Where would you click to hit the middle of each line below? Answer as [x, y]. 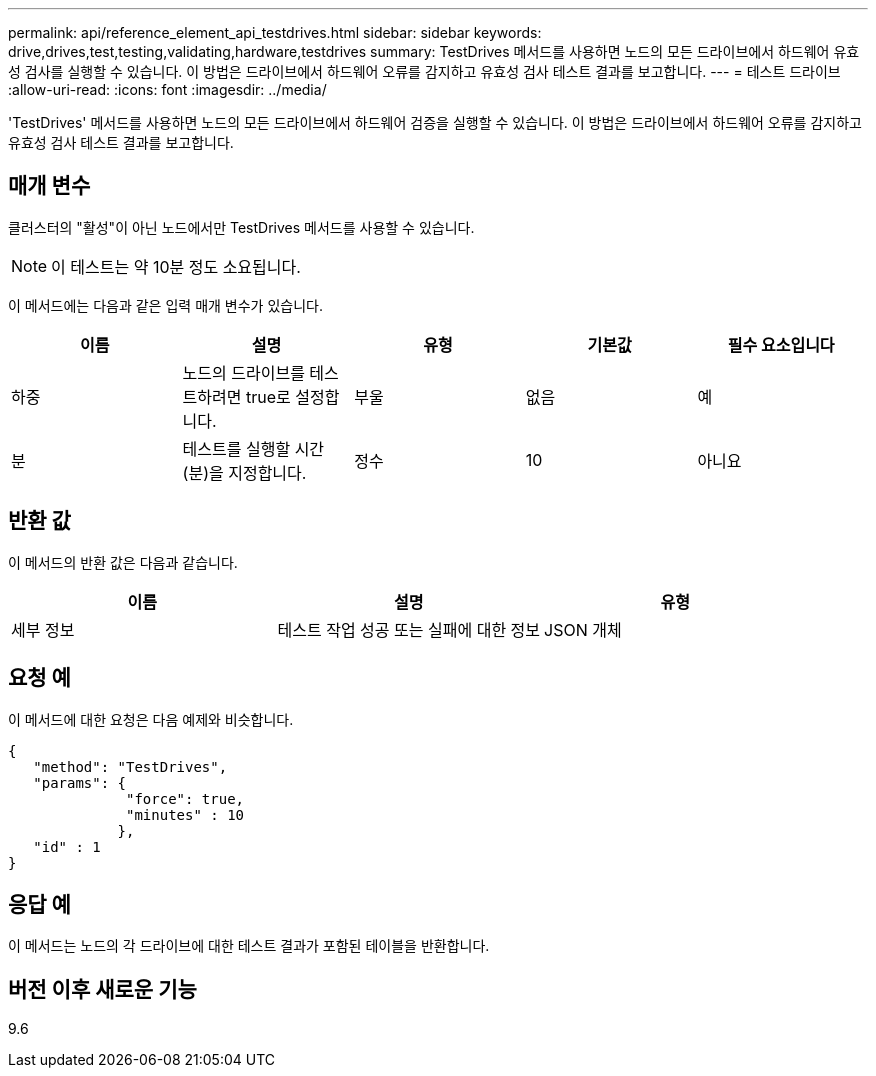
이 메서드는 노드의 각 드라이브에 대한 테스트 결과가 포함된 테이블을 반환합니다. [249, 946]
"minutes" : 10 [185, 814]
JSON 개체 [583, 629]
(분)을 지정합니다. [244, 472]
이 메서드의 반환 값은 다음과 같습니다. [123, 562]
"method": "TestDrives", [130, 766]
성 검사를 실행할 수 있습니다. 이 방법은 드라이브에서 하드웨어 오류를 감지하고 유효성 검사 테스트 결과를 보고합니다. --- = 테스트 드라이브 [424, 71]
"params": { [80, 782]
